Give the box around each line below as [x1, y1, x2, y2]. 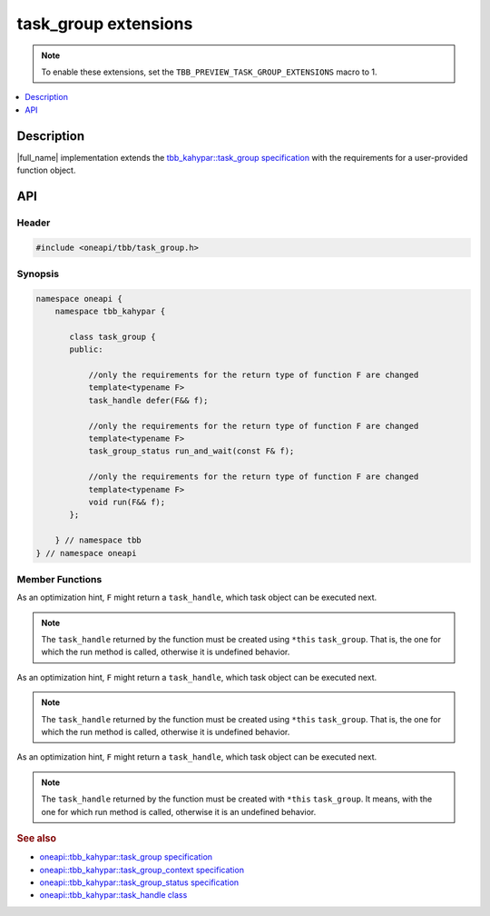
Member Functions [16, 572, 103, 585]
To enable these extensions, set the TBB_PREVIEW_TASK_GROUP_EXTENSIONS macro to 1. [41, 66, 377, 77]
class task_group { [69, 332, 156, 342]
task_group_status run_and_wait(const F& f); [88, 446, 295, 456]
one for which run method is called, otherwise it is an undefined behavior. [41, 806, 317, 817]
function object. [16, 164, 76, 176]
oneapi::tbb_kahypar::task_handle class [39, 890, 188, 901]
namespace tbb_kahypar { [54, 306, 166, 317]
